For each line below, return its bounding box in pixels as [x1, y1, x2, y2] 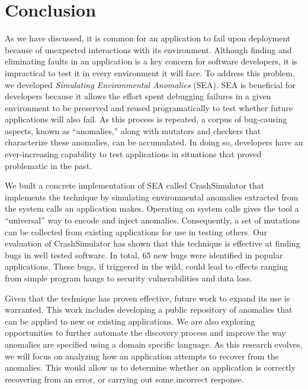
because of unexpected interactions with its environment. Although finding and [5, 43, 292, 56]
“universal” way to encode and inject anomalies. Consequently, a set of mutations [5, 214, 300, 226]
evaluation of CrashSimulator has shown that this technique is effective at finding [5, 237, 300, 249]
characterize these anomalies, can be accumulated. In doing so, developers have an [5, 136, 303, 148]
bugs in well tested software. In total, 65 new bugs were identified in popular [5, 248, 283, 261]
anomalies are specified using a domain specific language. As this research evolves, [5, 338, 303, 350]
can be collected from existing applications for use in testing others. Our [5, 225, 268, 238]
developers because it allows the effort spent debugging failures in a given [5, 90, 271, 102]
